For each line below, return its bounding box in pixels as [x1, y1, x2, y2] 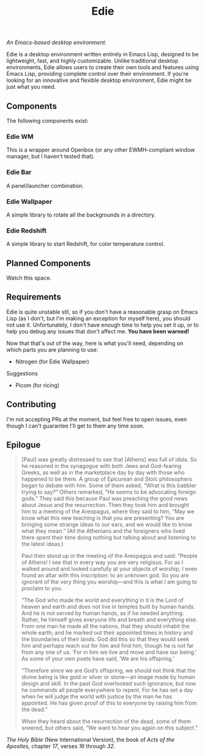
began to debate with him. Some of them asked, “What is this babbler [21, 482, 197, 489]
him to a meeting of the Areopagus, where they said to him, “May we [21, 508, 195, 515]
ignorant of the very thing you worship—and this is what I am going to [21, 578, 198, 585]
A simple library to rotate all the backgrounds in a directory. [6, 211, 156, 218]
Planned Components [6, 258, 91, 269]
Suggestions [6, 369, 39, 377]
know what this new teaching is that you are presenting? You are [21, 514, 185, 522]
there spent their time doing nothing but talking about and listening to [21, 534, 196, 541]
